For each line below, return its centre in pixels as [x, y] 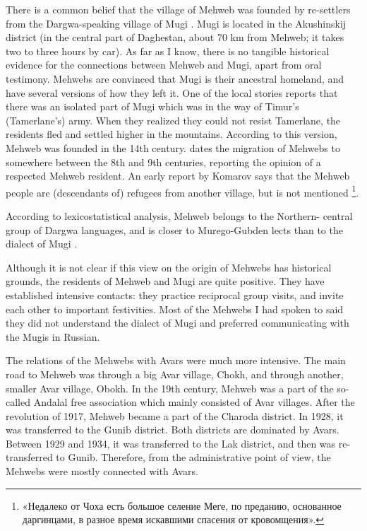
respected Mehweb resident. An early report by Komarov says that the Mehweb [178, 176]
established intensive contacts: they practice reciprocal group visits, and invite [175, 294]
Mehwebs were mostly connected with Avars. [102, 471]
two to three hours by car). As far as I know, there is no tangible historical [168, 51]
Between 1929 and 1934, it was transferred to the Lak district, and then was [171, 443]
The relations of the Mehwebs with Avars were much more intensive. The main [176, 360]
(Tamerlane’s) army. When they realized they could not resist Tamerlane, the [173, 120]
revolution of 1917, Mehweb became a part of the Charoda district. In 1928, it [175, 415]
